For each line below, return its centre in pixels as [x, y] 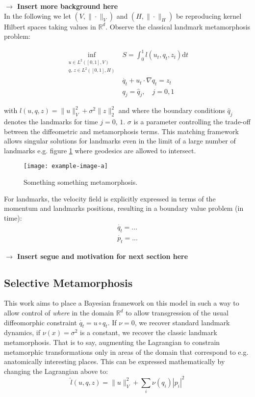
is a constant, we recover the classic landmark [149, 332]
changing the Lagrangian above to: [56, 371]
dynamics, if [22, 332]
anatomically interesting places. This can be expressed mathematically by [115, 361]
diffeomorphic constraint [40, 322]
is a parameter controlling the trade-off [192, 122]
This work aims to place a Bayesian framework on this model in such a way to [122, 303]
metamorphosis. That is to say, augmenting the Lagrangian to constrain [112, 342]
